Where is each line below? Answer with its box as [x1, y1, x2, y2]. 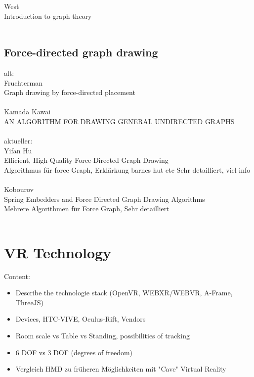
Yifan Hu [4, 145, 32, 155]
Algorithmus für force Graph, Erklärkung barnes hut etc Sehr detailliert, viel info [4, 164, 251, 175]
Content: [4, 271, 30, 281]
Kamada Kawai [4, 106, 51, 117]
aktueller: [4, 136, 33, 146]
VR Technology [4, 242, 112, 262]
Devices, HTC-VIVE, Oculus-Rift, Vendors [15, 314, 146, 324]
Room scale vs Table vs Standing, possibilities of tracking [15, 330, 190, 340]
